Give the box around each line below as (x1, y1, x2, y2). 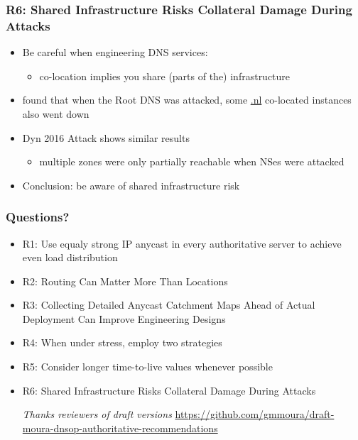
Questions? (6, 208, 70, 226)
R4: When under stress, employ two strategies (22, 335, 222, 350)
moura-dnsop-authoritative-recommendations (22, 420, 218, 435)
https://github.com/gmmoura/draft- (175, 407, 335, 422)
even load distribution (22, 250, 118, 265)
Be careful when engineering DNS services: (22, 45, 208, 60)
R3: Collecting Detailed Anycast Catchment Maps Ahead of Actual (22, 297, 315, 312)
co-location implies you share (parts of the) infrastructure (39, 68, 291, 83)
